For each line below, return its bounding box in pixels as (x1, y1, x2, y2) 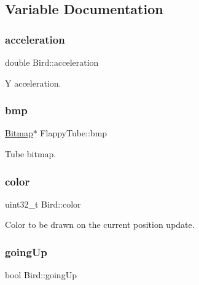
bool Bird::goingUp (5, 268, 77, 281)
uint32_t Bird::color (5, 197, 81, 210)
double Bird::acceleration (5, 56, 99, 68)
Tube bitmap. (5, 147, 57, 160)
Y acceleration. (5, 76, 61, 89)
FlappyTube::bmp (40, 127, 107, 139)
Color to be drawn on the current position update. (5, 218, 195, 231)
